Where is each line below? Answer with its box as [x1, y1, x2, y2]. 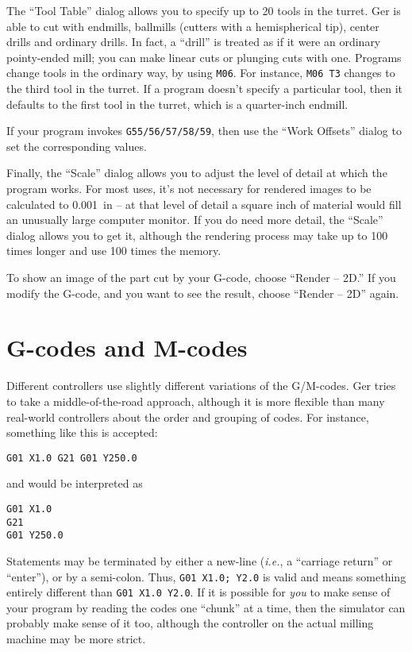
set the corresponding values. [6, 137, 147, 154]
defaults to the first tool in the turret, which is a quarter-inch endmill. [6, 95, 348, 112]
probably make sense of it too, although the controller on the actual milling [6, 615, 374, 631]
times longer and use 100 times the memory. [6, 242, 221, 259]
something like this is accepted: [6, 424, 158, 441]
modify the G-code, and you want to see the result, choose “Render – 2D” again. [6, 284, 399, 301]
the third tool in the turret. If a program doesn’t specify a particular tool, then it [6, 80, 403, 97]
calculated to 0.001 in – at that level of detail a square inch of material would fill [6, 195, 402, 212]
